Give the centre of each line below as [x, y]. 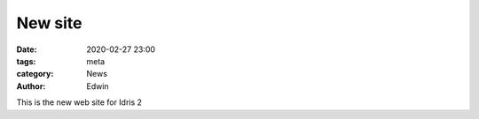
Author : [31, 86]
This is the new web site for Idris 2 [79, 102]
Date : [27, 49]
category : [35, 74]
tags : [26, 61]
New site [50, 23]
